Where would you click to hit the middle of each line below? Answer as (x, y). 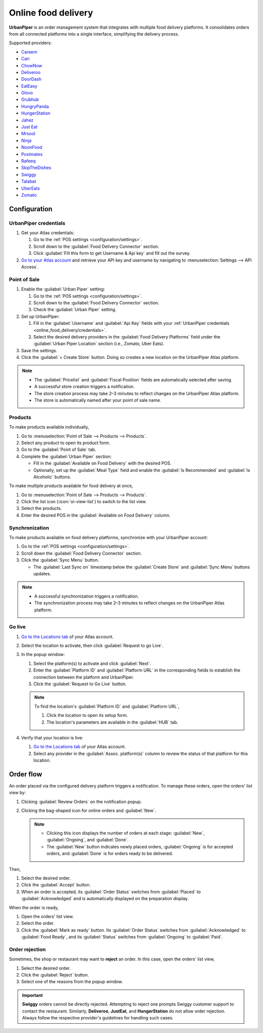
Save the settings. (39, 350)
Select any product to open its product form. (66, 443)
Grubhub (30, 99)
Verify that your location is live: (52, 737)
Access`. (30, 267)
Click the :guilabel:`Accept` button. (56, 885)
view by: (18, 793)
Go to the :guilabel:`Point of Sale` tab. (59, 450)
